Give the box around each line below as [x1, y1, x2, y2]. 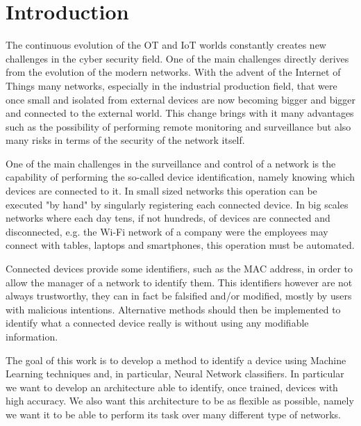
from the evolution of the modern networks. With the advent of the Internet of [6, 65, 341, 79]
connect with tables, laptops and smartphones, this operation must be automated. [6, 238, 355, 252]
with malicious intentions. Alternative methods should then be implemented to [6, 302, 341, 316]
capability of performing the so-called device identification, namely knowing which [6, 170, 355, 184]
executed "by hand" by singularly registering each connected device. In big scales [6, 197, 349, 211]
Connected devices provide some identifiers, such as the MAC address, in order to [6, 261, 353, 276]
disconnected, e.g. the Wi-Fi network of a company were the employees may [6, 224, 328, 238]
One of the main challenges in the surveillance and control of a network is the [6, 156, 336, 170]
